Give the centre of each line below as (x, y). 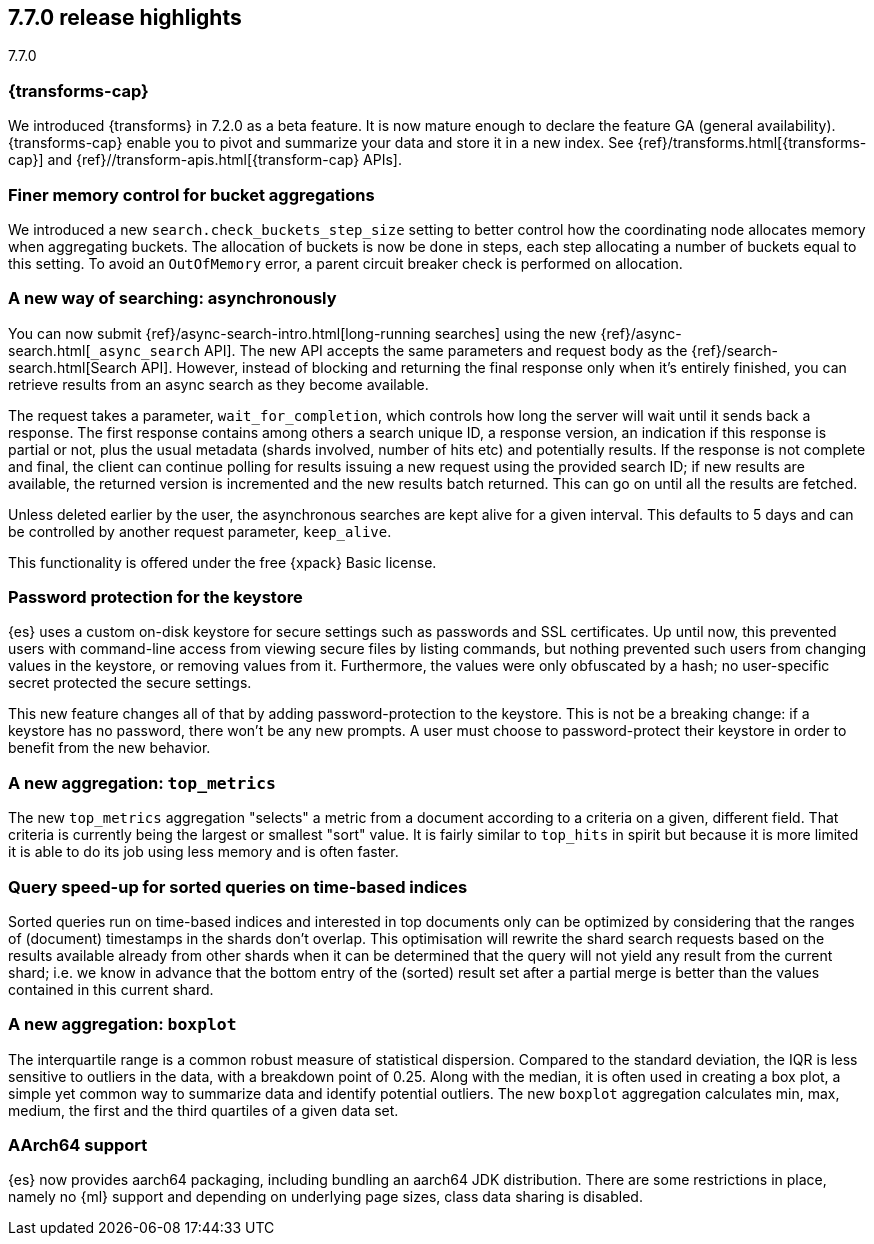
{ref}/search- (735, 350)
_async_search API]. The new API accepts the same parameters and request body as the (389, 350)
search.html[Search (72, 367)
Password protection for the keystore (155, 597)
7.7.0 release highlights (125, 17)
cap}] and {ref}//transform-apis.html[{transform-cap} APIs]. (205, 160)
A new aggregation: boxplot (122, 1024)
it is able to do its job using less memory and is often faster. (203, 852)
